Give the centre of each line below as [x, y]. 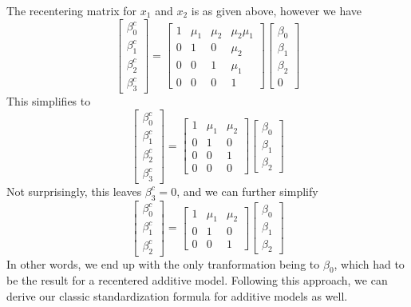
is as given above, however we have [276, 10]
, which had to [369, 263]
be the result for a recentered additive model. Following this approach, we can [197, 280]
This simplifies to [49, 100]
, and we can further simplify [247, 191]
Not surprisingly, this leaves [74, 191]
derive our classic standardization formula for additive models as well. [177, 296]
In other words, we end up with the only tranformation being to [163, 263]
